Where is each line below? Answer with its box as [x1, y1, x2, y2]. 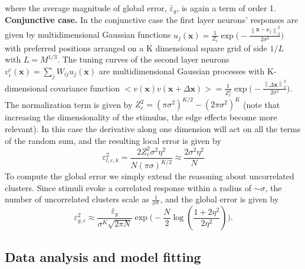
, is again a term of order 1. [176, 2, 276, 14]
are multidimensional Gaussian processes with [99, 64, 265, 77]
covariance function [50, 81, 120, 94]
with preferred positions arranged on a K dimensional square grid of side [5, 41, 267, 54]
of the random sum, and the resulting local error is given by [5, 134, 221, 146]
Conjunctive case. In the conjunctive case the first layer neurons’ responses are [5, 14, 299, 26]
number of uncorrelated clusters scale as [5, 193, 149, 205]
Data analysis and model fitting [5, 247, 201, 265]
